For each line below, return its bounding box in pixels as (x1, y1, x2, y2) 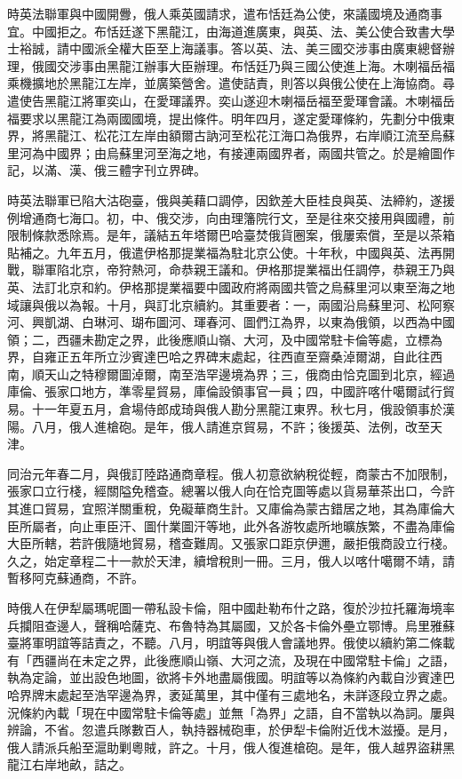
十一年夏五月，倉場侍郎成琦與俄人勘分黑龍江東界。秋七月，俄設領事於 (31, 400, 442, 418)
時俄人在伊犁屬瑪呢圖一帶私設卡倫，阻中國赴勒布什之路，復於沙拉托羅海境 (7, 599, 442, 616)
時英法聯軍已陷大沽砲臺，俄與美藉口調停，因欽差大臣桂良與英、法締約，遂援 (7, 190, 455, 209)
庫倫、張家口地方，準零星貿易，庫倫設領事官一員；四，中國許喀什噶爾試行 (7, 382, 442, 401)
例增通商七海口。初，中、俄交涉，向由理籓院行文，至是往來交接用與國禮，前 (7, 208, 455, 227)
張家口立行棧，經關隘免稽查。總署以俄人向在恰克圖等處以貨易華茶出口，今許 (7, 481, 455, 500)
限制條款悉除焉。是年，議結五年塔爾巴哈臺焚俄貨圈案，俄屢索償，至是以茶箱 (7, 226, 455, 244)
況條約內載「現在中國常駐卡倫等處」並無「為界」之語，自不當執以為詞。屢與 (7, 703, 455, 721)
